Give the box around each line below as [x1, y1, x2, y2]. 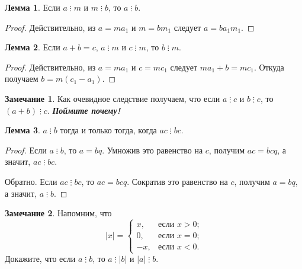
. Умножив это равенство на [102, 143, 203, 156]
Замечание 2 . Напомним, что [5, 207, 112, 219]
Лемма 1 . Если [5, 1, 60, 13]
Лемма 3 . [5, 124, 40, 136]
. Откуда [253, 60, 284, 73]
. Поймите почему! [47, 104, 121, 116]
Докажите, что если [5, 252, 76, 265]
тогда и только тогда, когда [60, 124, 157, 136]
